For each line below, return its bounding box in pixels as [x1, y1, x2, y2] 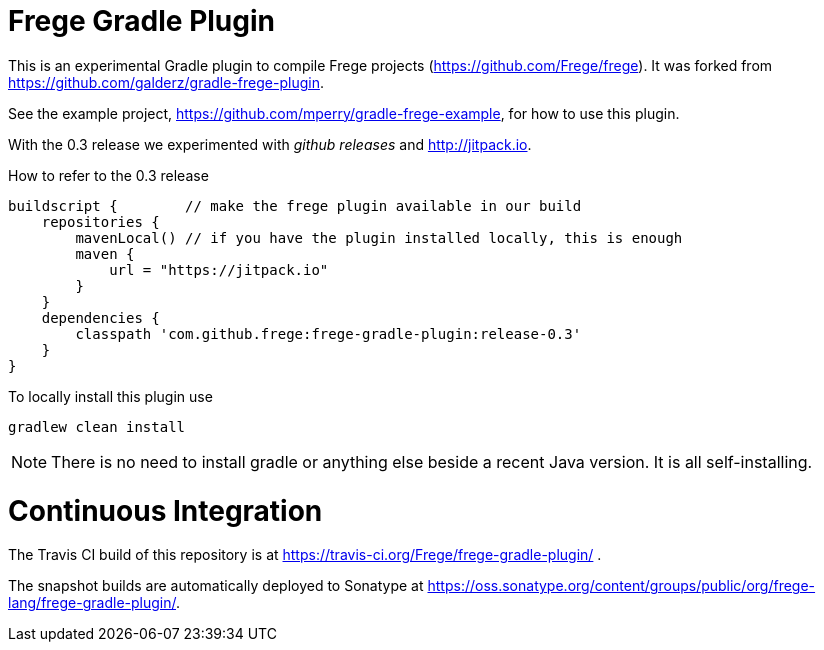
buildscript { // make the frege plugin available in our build [8, 197, 582, 214]
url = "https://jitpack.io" [109, 261, 329, 278]
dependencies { [41, 309, 160, 326]
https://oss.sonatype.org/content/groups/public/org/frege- [427, 577, 816, 595]
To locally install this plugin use [8, 387, 213, 405]
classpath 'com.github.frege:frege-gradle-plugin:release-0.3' [75, 325, 582, 342]
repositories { [41, 213, 160, 230]
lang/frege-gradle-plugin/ [8, 594, 176, 612]
